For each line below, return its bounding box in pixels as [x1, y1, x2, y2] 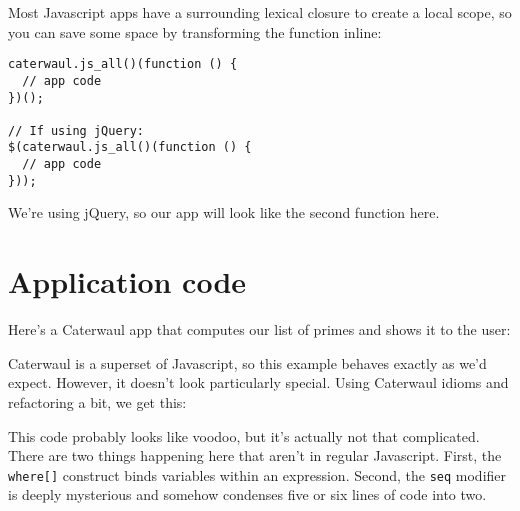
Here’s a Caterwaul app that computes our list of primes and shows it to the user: [8, 319, 511, 340]
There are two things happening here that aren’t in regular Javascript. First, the [8, 445, 502, 466]
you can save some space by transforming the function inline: [8, 21, 382, 42]
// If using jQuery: [8, 123, 145, 138]
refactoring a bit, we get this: [8, 391, 187, 412]
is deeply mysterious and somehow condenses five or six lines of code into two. [8, 484, 487, 505]
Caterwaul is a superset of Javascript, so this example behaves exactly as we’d [8, 352, 487, 373]
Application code [8, 261, 247, 302]
